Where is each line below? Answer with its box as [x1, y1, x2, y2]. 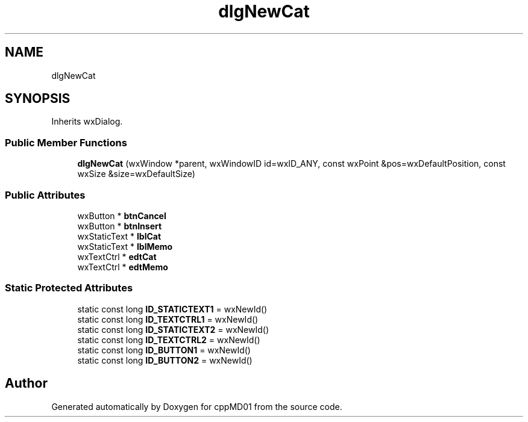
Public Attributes [5, 188, 86, 201]
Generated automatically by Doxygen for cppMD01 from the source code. [51, 401, 342, 412]
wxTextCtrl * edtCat [77, 251, 157, 262]
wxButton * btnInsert [77, 220, 162, 231]
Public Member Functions [5, 136, 127, 149]
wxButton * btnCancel [77, 210, 166, 221]
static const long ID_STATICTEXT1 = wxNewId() [77, 303, 268, 314]
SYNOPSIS [5, 91, 71, 107]
